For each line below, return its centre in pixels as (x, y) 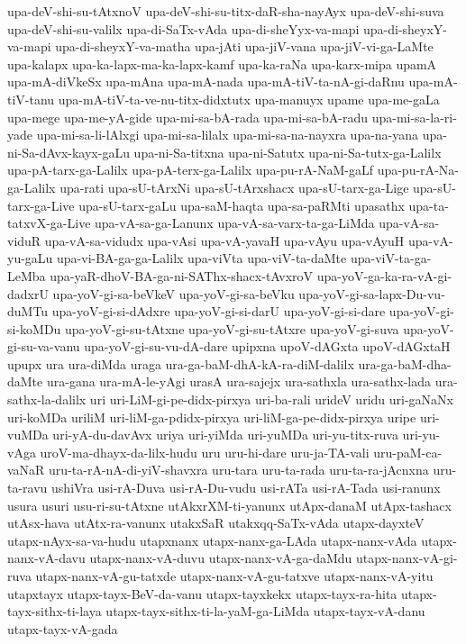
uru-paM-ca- (408, 452)
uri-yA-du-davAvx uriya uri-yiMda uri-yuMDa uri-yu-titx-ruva (225, 435)
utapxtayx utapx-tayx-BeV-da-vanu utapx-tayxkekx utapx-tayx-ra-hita (202, 593)
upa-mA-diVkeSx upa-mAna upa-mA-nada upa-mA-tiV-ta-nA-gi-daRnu (206, 82)
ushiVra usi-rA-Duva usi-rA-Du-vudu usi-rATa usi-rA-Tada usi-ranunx (246, 488)
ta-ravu (27, 488)
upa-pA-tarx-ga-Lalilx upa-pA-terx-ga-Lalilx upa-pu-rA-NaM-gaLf (190, 170)
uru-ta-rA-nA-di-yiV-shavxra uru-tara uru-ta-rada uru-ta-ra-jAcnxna (239, 470)
